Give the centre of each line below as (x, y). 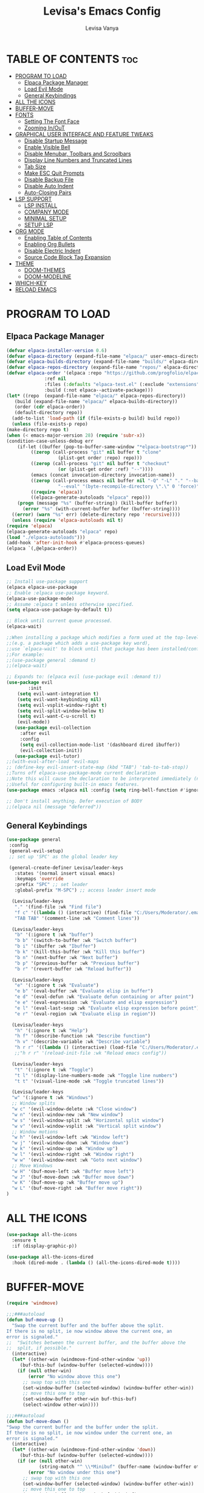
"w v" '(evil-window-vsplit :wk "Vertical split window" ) (87, 1126)
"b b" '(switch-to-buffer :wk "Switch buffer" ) (76, 941)
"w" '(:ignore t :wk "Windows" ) (53, 1098)
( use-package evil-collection (53, 728)
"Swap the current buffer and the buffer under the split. (83, 1427)
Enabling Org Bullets (49, 244)
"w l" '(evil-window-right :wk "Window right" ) (73, 1154)
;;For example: (25, 655)
